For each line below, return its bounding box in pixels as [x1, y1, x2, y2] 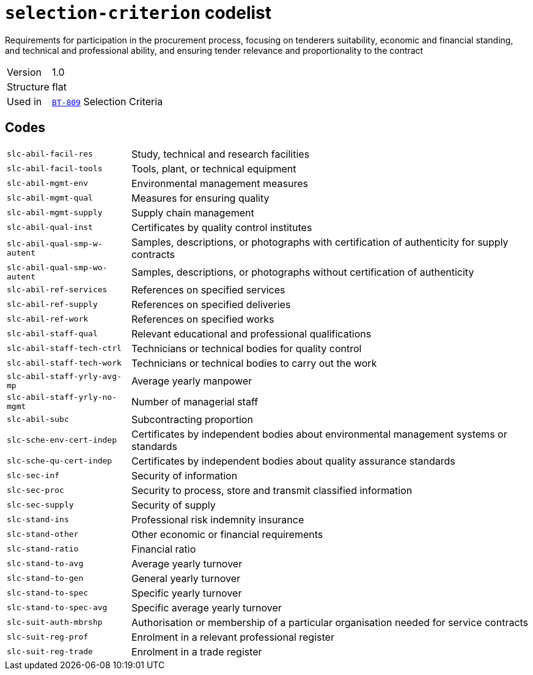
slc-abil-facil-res [7, 149, 93, 159]
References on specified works [131, 312, 274, 325]
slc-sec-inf [7, 471, 60, 481]
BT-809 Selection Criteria [51, 95, 163, 108]
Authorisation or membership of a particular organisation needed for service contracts [131, 616, 529, 629]
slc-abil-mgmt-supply [7, 208, 103, 218]
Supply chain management [131, 206, 254, 219]
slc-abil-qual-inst [7, 223, 93, 232]
